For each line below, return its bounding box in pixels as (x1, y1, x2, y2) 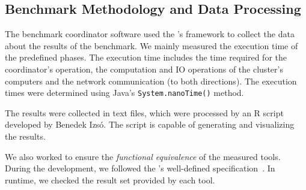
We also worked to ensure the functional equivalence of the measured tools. (5, 150, 281, 162)
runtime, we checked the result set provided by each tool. (5, 173, 215, 186)
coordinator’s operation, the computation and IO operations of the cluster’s (5, 62, 283, 75)
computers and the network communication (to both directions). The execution (5, 74, 297, 87)
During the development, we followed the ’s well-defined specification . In (5, 162, 275, 174)
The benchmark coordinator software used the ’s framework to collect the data (5, 28, 295, 40)
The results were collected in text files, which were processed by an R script (5, 106, 284, 119)
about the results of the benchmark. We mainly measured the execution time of (5, 39, 298, 52)
